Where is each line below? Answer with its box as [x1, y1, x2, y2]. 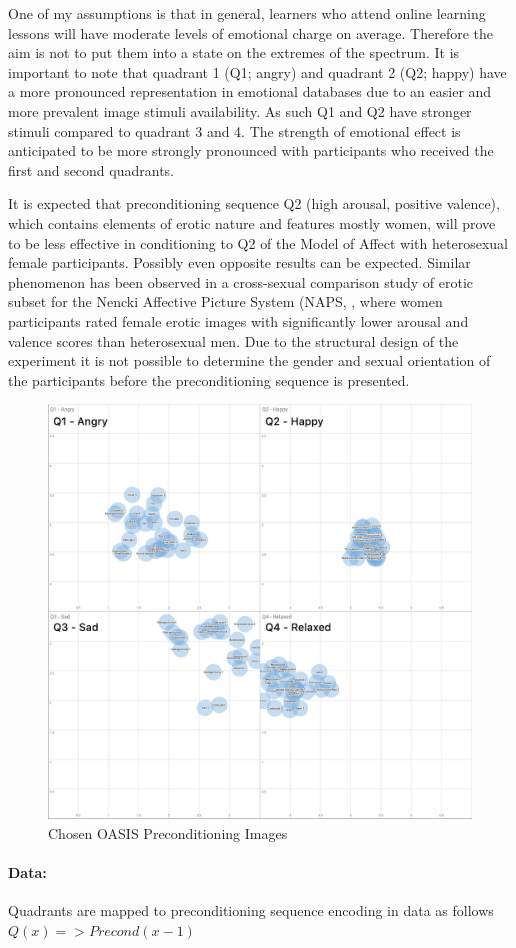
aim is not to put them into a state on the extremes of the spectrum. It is [8, 42, 460, 63]
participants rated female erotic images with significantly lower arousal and [8, 310, 469, 331]
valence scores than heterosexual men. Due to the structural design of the [8, 330, 459, 351]
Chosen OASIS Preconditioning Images [48, 822, 288, 843]
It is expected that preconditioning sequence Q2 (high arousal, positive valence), [8, 193, 500, 214]
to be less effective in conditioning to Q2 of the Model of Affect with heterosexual [8, 232, 508, 253]
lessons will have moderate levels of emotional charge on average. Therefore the [8, 22, 493, 43]
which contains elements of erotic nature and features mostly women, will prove [8, 212, 496, 233]
